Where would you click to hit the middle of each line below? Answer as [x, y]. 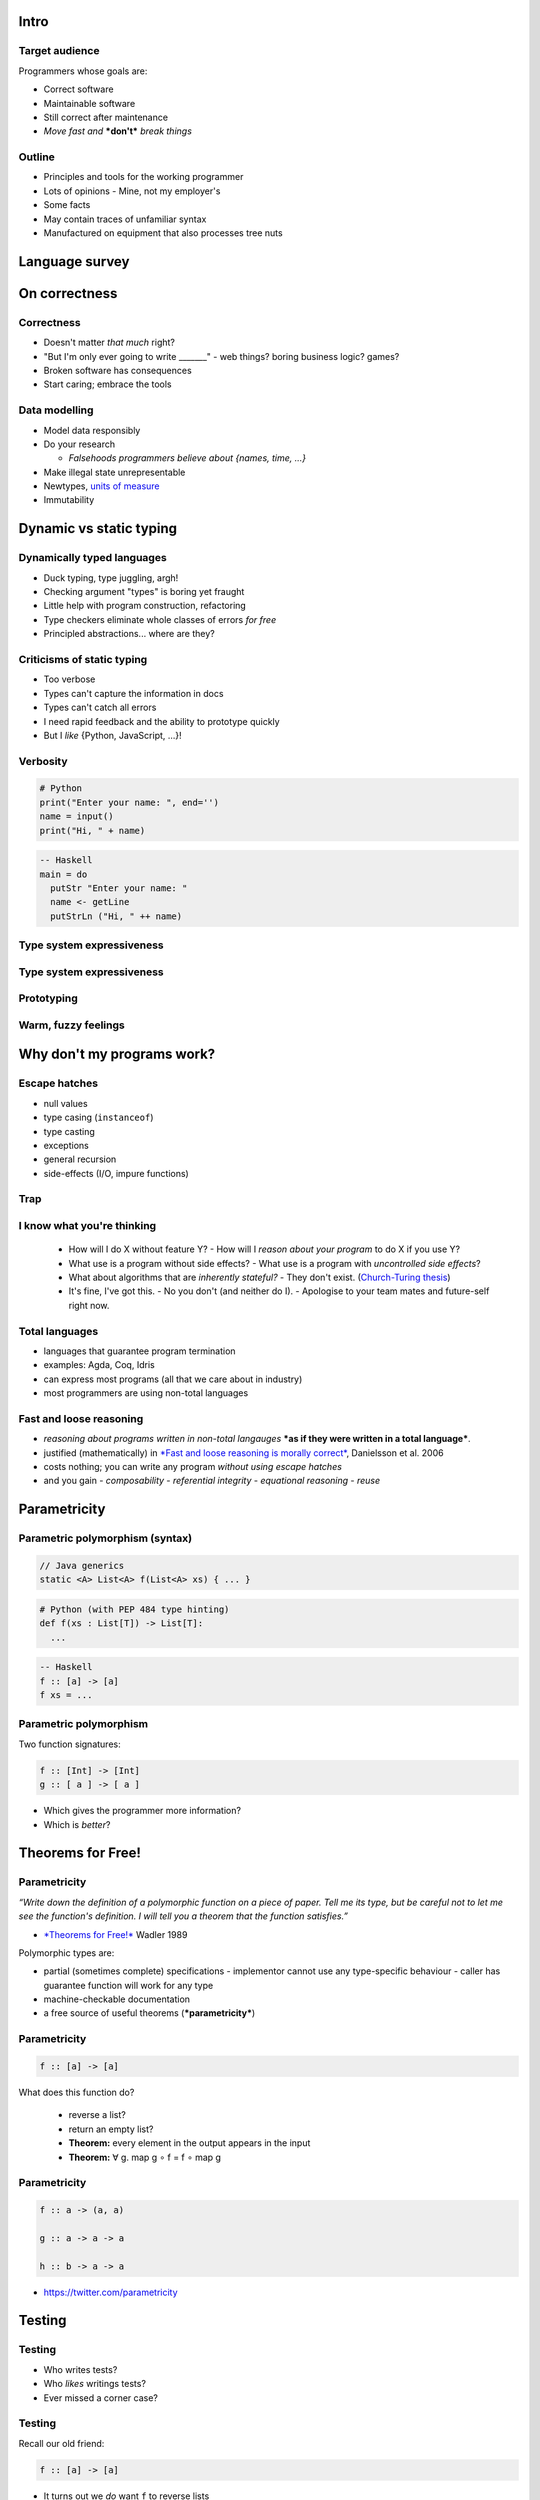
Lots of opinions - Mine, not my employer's [132, 191]
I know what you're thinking [87, 1226]
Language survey [74, 261]
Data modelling [56, 410]
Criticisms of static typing [83, 659]
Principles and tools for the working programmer [143, 177]
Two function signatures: [69, 1744]
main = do [63, 874]
